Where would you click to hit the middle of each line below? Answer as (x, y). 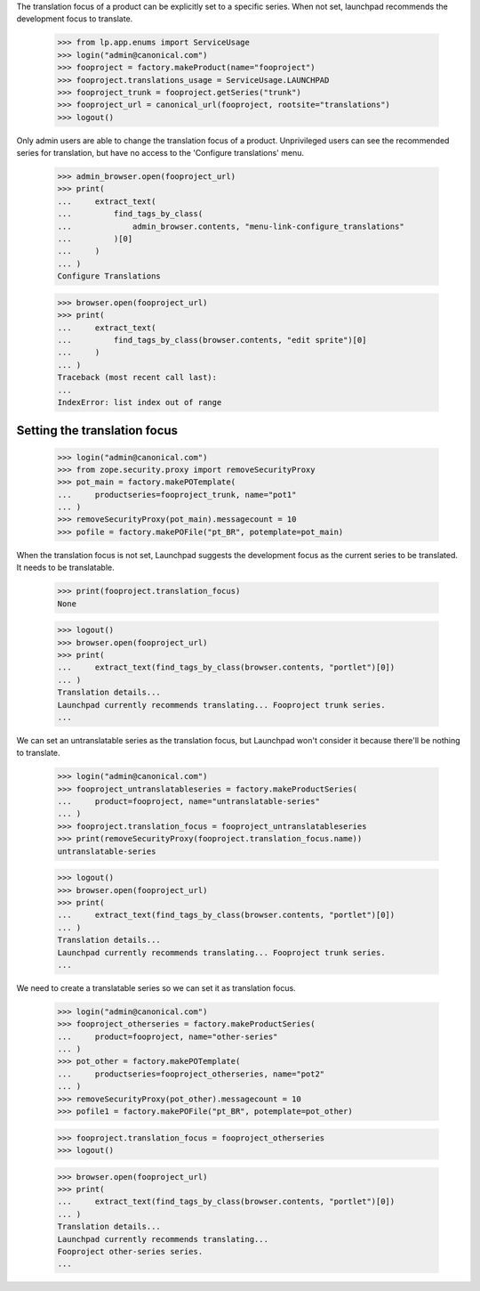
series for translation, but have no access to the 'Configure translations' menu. (160, 153)
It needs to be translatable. (65, 568)
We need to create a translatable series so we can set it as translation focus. (156, 987)
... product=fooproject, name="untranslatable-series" (188, 802)
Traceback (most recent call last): (137, 378)
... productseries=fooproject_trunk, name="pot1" (177, 495)
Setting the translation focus (97, 430)
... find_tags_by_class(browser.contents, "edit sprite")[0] (212, 340)
